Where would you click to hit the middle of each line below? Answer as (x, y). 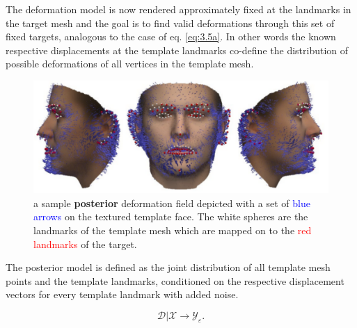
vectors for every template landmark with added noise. (122, 294)
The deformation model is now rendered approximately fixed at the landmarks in (178, 9)
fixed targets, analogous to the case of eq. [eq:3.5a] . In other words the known (171, 36)
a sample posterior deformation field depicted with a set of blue (172, 203)
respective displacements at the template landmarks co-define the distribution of (177, 50)
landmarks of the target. (85, 244)
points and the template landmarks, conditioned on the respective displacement (175, 280)
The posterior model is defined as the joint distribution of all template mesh (168, 267)
